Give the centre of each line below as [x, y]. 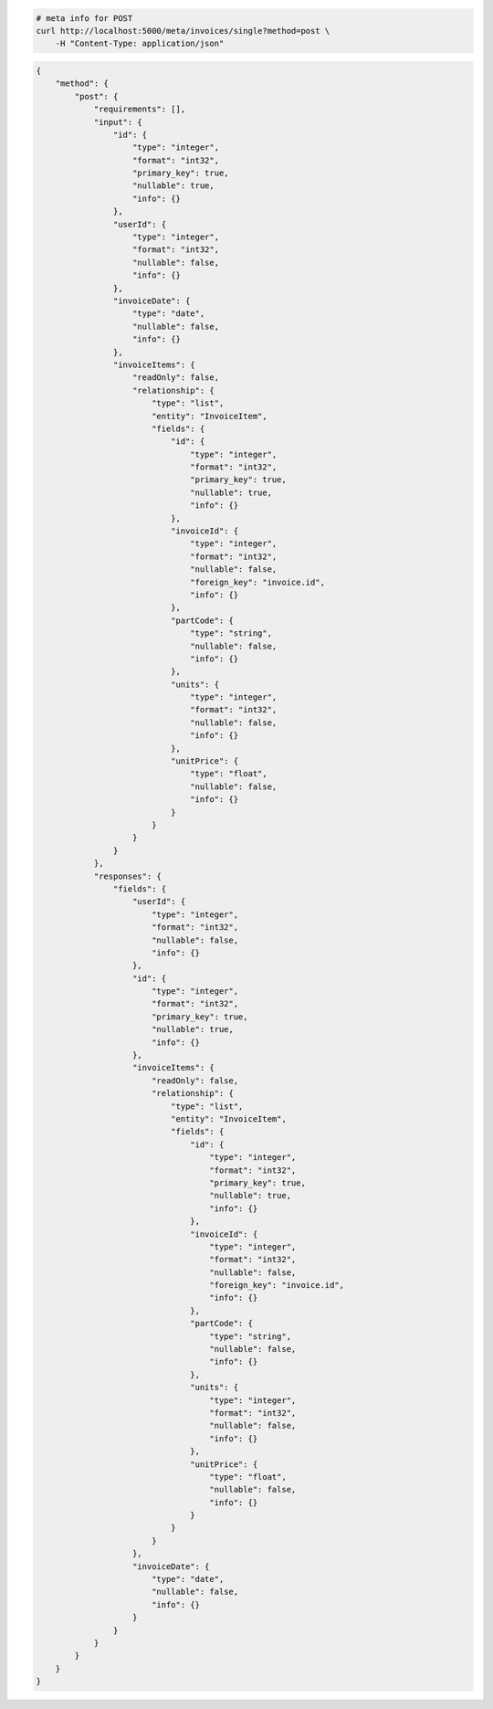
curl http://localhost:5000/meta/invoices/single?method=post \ [183, 31]
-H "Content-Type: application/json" [140, 44]
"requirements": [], [140, 109]
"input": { [118, 122]
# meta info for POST [84, 18]
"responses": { [127, 876]
